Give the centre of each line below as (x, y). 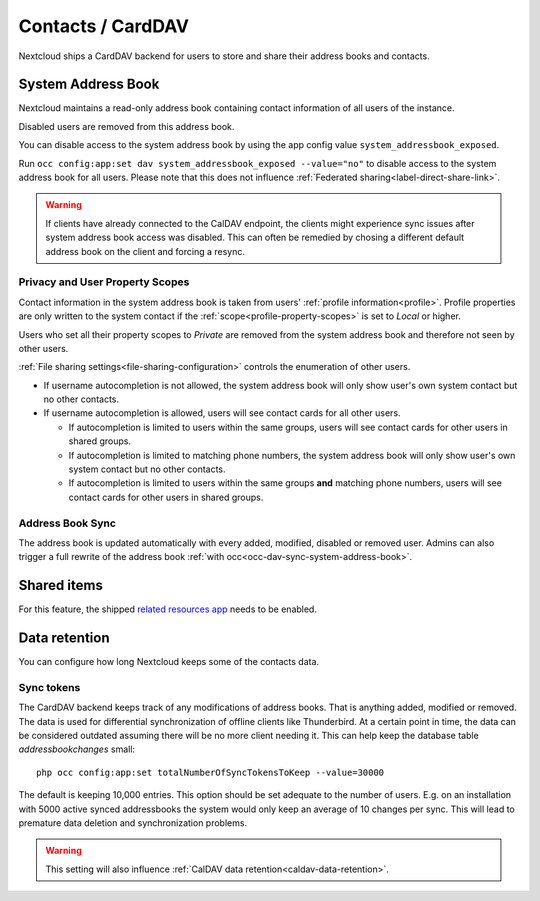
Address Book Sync (67, 523)
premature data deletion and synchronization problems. (133, 823)
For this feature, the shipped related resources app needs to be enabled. (167, 609)
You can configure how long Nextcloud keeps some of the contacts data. (169, 662)
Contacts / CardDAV (104, 26)
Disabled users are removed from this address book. (126, 126)
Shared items (61, 585)
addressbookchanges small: (76, 749)
